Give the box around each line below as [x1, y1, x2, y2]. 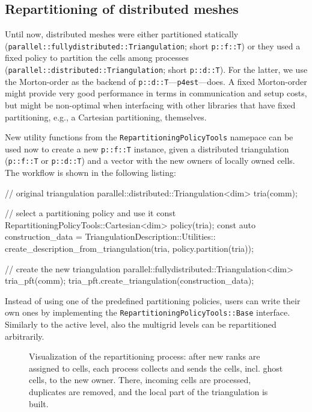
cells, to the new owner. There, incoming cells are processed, [29, 373, 251, 386]
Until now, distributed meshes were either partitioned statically [5, 28, 239, 40]
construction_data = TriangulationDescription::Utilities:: [5, 230, 216, 243]
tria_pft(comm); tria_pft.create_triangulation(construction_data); [5, 274, 254, 287]
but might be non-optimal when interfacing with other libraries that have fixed [5, 98, 296, 111]
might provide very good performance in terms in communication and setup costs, [5, 87, 307, 99]
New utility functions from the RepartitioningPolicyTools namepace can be [5, 131, 293, 143]
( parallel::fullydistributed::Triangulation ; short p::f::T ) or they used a [5, 39, 301, 52]
